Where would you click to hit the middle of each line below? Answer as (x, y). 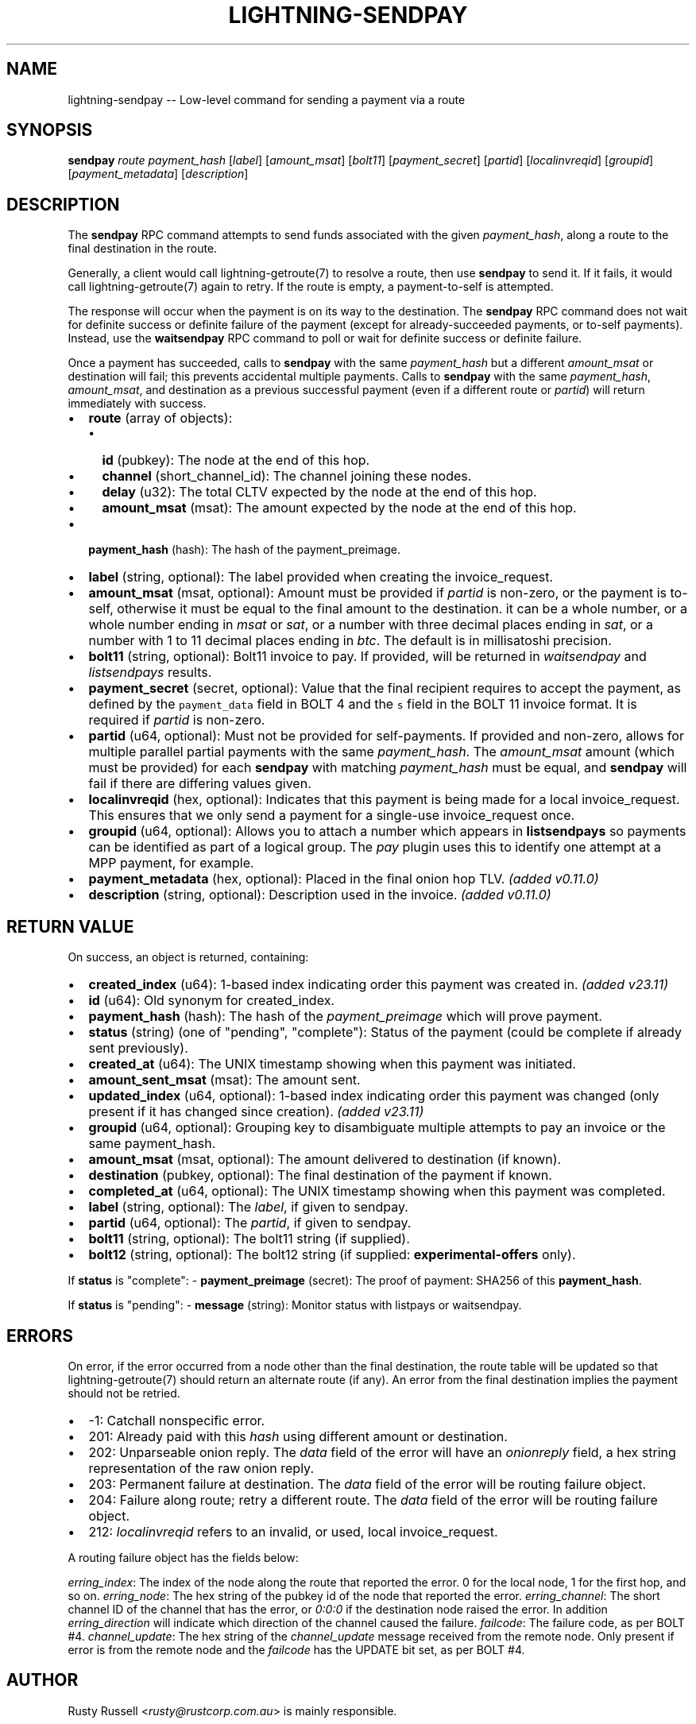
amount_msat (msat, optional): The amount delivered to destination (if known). (325, 1160)
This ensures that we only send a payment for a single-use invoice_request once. (332, 816)
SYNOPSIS (50, 130)
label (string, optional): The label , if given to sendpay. (248, 1207)
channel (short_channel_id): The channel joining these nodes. (287, 476)
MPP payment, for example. (171, 863)
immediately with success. (137, 404)
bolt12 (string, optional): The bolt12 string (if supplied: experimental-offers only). (332, 1255)
